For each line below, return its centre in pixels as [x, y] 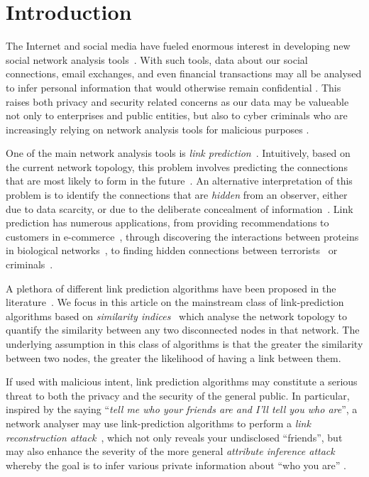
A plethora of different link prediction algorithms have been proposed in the [171, 288]
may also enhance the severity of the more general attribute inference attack [170, 451]
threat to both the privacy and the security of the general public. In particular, [178, 395]
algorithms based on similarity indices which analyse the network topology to [177, 316]
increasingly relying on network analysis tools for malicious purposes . [158, 129]
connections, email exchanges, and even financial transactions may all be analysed [184, 73]
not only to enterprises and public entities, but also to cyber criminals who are [177, 115]
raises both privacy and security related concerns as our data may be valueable [177, 101]
